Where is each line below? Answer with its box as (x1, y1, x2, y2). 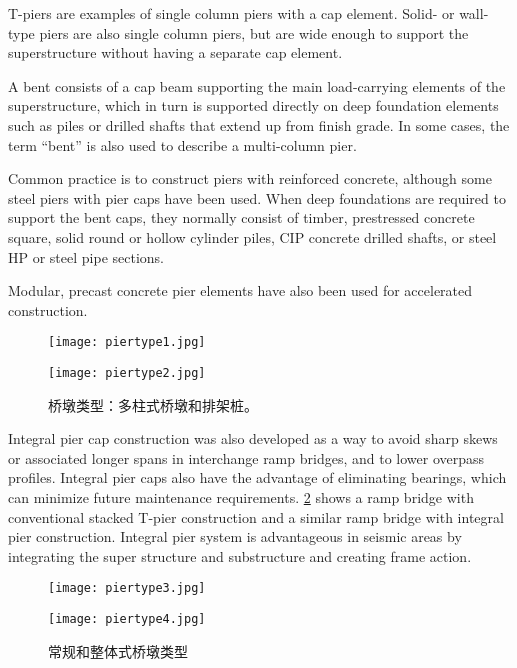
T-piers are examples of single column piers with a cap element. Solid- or (8, 3, 455, 23)
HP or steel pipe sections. (8, 246, 165, 267)
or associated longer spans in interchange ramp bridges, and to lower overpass (8, 447, 485, 468)
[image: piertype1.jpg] (48, 335, 206, 350)
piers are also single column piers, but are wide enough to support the (39, 22, 469, 43)
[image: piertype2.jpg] (48, 365, 206, 380)
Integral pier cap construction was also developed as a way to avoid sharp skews (8, 428, 498, 449)
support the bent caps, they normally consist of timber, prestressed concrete (8, 207, 475, 228)
